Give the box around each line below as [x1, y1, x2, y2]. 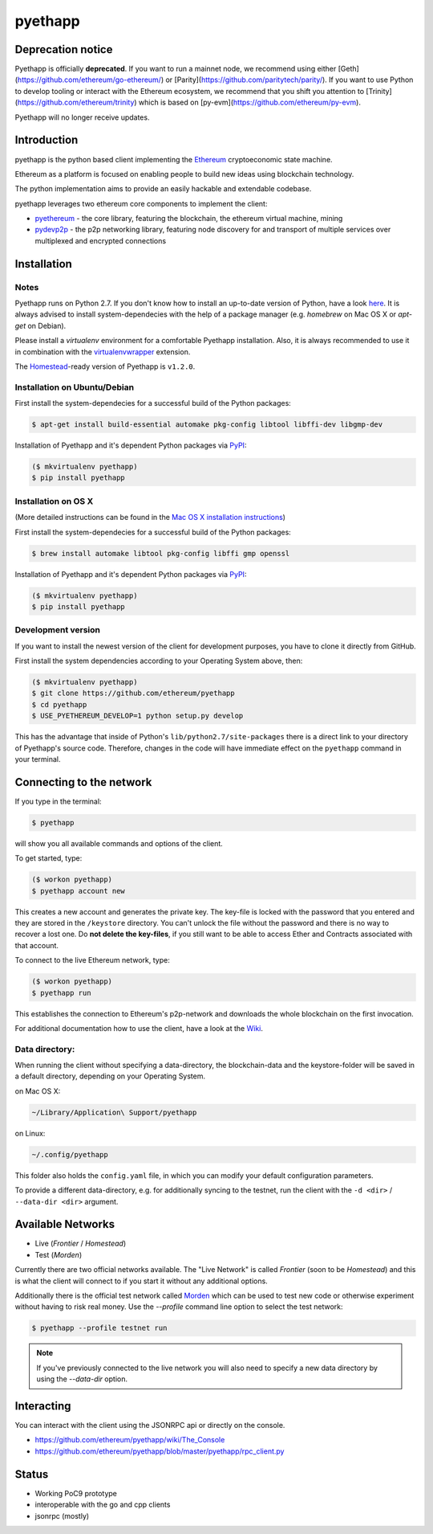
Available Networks [14, 1217, 115, 1231]
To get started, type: [14, 853, 83, 863]
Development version [14, 624, 100, 636]
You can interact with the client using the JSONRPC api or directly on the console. [14, 1421, 285, 1430]
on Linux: [14, 1128, 46, 1138]
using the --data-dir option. [36, 1374, 128, 1384]
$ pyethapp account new [31, 886, 126, 895]
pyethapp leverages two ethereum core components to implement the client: [14, 198, 268, 208]
